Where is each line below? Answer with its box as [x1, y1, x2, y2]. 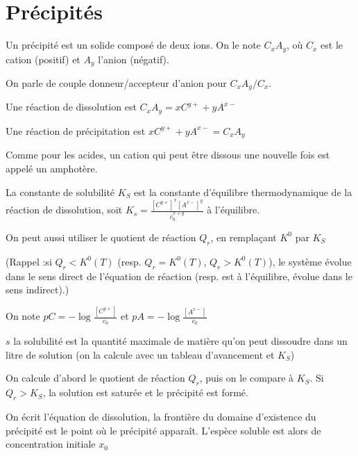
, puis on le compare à [199, 370, 294, 385]
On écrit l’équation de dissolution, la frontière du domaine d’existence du [6, 409, 316, 424]
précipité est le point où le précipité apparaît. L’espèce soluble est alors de [6, 423, 321, 437]
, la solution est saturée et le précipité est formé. [42, 385, 248, 400]
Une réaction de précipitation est [6, 123, 146, 138]
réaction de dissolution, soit [6, 202, 123, 217]
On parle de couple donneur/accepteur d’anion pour [6, 76, 227, 90]
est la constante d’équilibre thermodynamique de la [134, 184, 352, 199]
